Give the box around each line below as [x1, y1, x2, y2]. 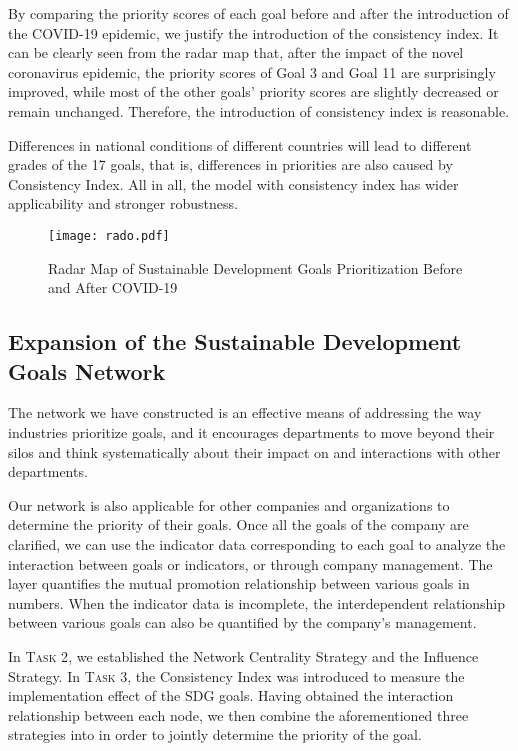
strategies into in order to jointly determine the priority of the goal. [8, 724, 422, 745]
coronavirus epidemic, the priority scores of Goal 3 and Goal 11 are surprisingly [8, 61, 496, 82]
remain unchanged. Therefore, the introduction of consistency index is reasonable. [8, 100, 510, 121]
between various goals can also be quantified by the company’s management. [8, 612, 477, 633]
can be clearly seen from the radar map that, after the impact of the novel [8, 42, 464, 63]
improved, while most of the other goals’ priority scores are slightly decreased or [8, 81, 499, 102]
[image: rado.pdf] [48, 228, 170, 243]
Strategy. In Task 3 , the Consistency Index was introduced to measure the [8, 665, 465, 686]
